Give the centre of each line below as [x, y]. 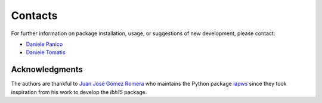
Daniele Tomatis [46, 52]
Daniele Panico [44, 44]
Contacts [34, 15]
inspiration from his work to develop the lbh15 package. [79, 92]
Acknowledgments [47, 69]
